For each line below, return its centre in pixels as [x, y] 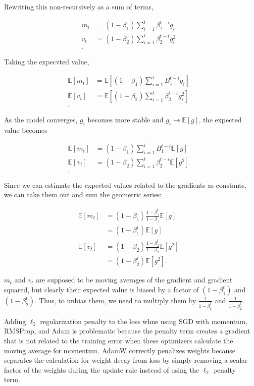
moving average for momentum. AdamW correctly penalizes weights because [120, 350]
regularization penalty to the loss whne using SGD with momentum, [144, 321]
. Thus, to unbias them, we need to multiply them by [115, 300]
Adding [15, 321]
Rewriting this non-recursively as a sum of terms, [79, 6]
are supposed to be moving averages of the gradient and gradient [134, 280]
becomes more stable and [126, 120]
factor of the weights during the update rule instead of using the [102, 369]
